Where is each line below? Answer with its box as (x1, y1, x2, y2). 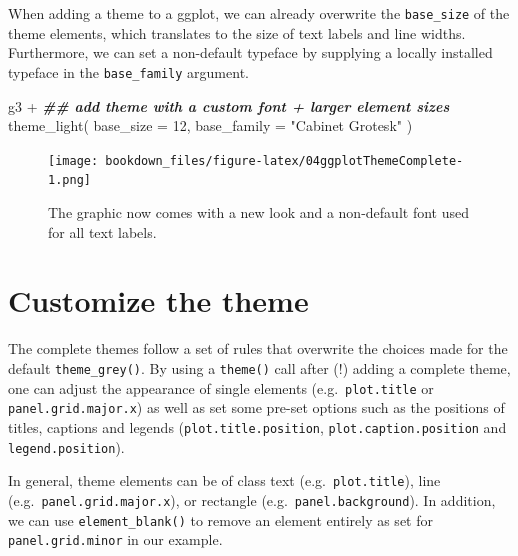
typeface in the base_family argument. (8, 61, 249, 82)
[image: (48, 153, 99, 168)
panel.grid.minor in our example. (8, 529, 223, 550)
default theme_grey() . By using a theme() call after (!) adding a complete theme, (8, 357, 511, 378)
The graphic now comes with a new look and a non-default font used (48, 202, 469, 222)
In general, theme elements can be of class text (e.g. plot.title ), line (8, 470, 441, 491)
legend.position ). (8, 436, 125, 457)
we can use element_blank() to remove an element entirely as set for (8, 509, 433, 530)
